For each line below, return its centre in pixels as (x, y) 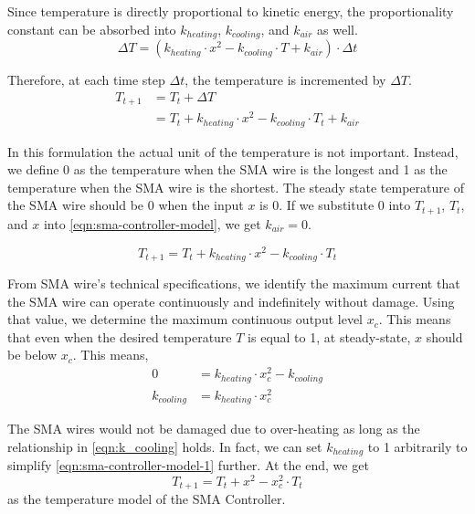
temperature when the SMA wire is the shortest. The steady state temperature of (236, 187)
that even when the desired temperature (120, 336)
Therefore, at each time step (86, 80)
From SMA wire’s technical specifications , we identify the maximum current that (234, 283)
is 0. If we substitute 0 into (335, 205)
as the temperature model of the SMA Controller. (147, 499)
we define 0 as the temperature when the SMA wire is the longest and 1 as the (227, 169)
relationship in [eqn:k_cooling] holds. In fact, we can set (165, 446)
